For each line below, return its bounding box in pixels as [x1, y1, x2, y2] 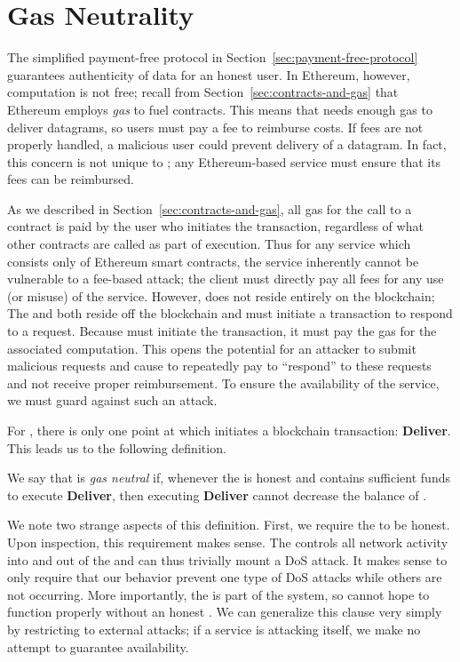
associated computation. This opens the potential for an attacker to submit [7, 339, 416, 357]
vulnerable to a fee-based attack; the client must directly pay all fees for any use [7, 269, 444, 288]
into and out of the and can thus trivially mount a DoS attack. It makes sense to [7, 550, 448, 569]
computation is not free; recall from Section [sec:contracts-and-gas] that [7, 83, 399, 101]
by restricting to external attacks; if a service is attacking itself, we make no [7, 619, 421, 638]
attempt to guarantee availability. [7, 637, 189, 656]
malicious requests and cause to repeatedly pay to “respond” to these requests [7, 356, 432, 375]
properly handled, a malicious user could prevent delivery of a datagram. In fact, [7, 135, 447, 154]
